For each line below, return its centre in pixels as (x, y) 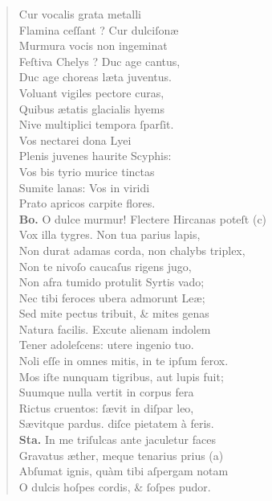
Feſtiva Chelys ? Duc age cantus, (99, 61)
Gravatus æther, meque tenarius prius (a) (121, 455)
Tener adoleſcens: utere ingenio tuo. (106, 345)
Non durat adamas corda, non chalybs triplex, (132, 250)
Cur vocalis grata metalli (80, 14)
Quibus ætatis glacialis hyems (91, 108)
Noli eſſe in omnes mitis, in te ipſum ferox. (124, 361)
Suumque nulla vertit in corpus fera (106, 392)
